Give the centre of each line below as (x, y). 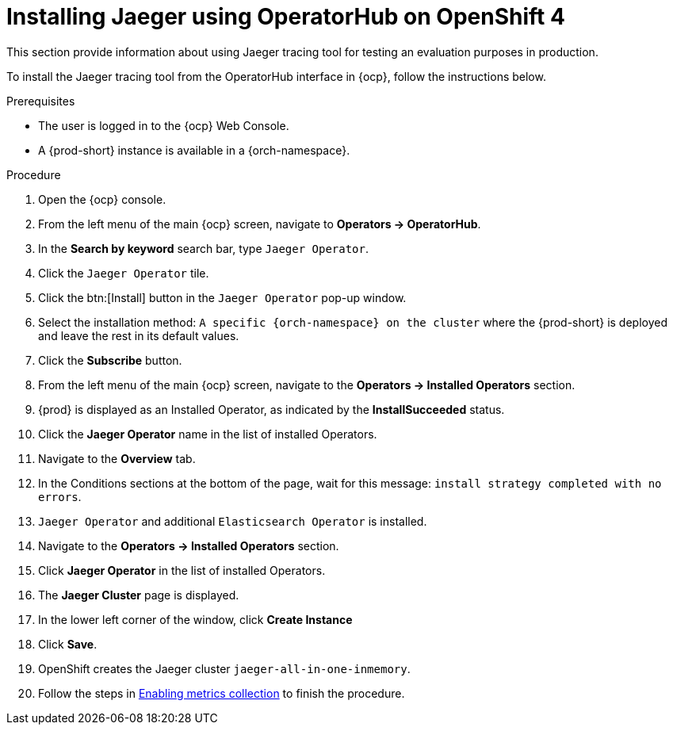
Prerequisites (41, 101)
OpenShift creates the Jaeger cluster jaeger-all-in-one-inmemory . (224, 668)
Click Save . (68, 644)
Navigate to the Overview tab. (117, 458)
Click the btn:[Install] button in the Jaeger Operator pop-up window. (222, 297)
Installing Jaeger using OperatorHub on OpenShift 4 (286, 17)
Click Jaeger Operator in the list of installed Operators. (182, 570)
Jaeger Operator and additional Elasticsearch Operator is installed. (233, 521)
